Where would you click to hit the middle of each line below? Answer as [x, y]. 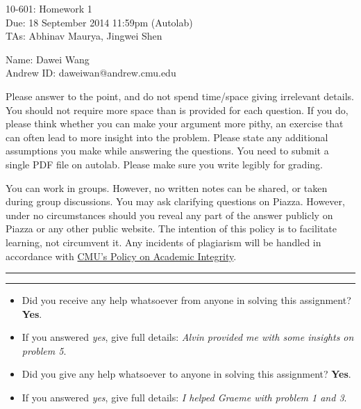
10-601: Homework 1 [49, 8]
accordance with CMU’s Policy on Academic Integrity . [121, 256]
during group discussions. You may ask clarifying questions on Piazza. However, [175, 201]
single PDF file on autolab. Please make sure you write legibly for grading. [164, 164]
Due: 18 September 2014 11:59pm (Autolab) [99, 22]
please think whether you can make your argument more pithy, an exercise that [175, 123]
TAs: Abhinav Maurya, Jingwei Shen [84, 36]
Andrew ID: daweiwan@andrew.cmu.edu [91, 73]
